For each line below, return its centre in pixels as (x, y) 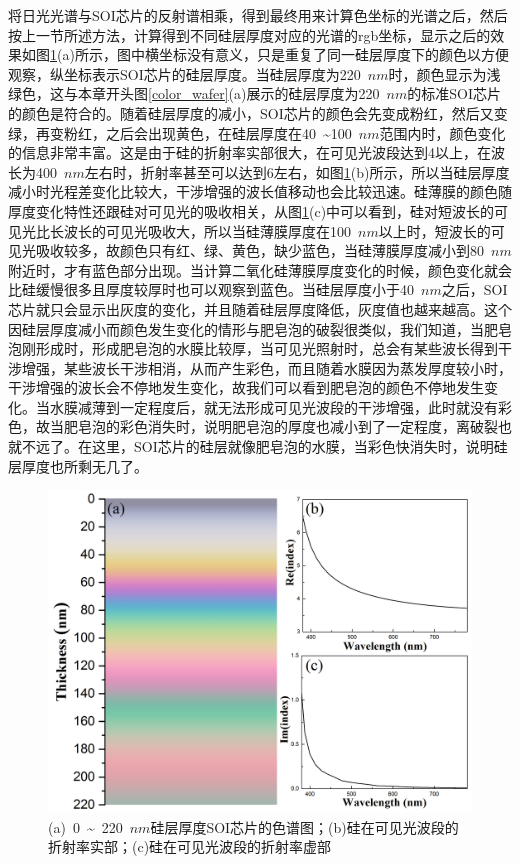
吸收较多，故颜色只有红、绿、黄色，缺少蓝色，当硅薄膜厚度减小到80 (259, 250)
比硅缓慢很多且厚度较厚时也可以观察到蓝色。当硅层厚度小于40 (211, 289)
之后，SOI (474, 289)
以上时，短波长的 (434, 230)
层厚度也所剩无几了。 (78, 465)
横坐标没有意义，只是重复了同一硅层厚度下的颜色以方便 (326, 54)
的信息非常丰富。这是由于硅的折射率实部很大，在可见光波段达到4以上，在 (249, 152)
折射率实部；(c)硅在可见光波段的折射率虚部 (190, 846)
